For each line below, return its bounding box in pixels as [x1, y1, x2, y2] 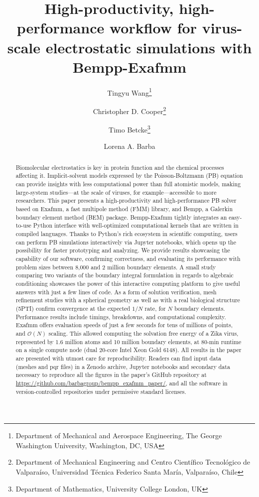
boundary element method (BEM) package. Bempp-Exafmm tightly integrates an [15, 213, 227, 221]
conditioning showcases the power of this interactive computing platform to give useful [15, 279, 240, 288]
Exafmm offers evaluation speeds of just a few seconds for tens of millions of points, [15, 321, 233, 329]
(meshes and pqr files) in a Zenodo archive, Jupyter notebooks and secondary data [15, 362, 230, 371]
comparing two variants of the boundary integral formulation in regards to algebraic [15, 271, 234, 279]
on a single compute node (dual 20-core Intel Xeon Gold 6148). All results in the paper [15, 346, 242, 354]
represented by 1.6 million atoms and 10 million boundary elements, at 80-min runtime [15, 337, 242, 346]
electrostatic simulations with [45, 37, 252, 57]
